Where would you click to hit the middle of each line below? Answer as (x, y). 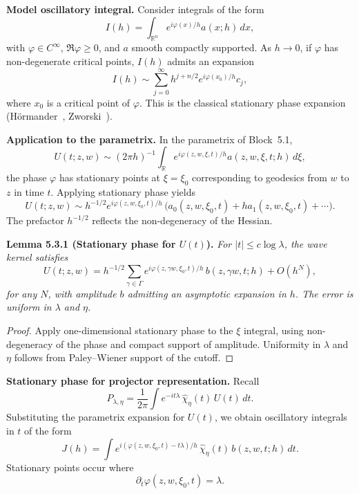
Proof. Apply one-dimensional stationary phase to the (120, 330)
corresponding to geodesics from (259, 177)
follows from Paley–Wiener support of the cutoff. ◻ (124, 357)
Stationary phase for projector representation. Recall (133, 380)
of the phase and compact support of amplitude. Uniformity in (188, 344)
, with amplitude (82, 293)
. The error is (324, 293)
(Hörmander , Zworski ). (59, 116)
